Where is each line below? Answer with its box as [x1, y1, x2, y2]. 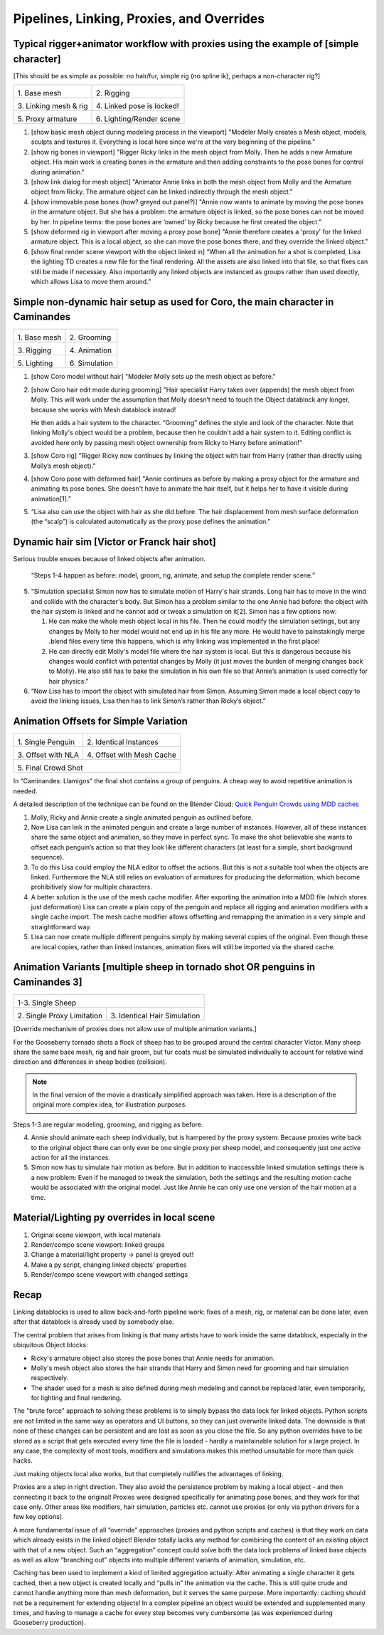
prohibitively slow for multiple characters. [31, 883, 153, 892]
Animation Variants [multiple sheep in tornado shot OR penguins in [13, 961, 316, 973]
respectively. [31, 1374, 69, 1382]
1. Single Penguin [17, 737, 75, 747]
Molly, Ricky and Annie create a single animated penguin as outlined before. [31, 813, 254, 822]
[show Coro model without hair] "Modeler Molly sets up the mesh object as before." [31, 372, 277, 381]
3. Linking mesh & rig [17, 101, 88, 111]
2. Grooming [69, 333, 112, 343]
